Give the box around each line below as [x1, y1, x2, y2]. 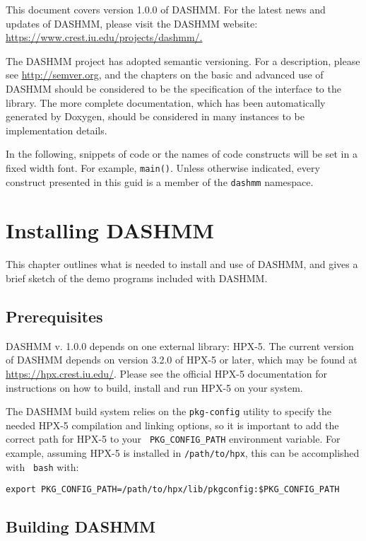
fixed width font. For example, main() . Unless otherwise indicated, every [6, 160, 320, 175]
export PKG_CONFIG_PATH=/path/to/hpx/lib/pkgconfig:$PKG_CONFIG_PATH [6, 484, 340, 495]
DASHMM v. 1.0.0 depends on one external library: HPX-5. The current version [6, 338, 354, 353]
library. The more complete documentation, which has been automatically [6, 95, 326, 110]
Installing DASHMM [6, 216, 214, 245]
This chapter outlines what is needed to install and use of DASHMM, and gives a [6, 257, 358, 272]
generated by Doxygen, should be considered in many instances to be [6, 109, 305, 124]
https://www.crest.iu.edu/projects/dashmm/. [6, 30, 203, 45]
